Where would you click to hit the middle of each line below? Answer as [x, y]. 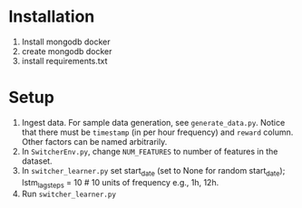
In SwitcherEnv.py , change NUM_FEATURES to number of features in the [150, 151]
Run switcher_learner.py [69, 194]
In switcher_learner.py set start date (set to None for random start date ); [153, 171]
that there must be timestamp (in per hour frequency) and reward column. [157, 132]
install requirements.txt [64, 61]
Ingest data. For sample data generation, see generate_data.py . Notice [153, 122]
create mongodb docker [67, 51]
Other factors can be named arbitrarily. [94, 141]
